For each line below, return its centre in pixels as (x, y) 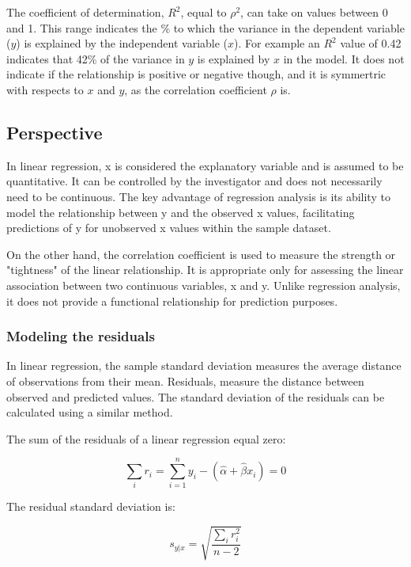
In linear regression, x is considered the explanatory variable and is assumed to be (205, 165)
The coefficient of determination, (85, 12)
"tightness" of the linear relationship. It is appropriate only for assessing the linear (205, 270)
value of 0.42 (371, 43)
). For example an (277, 43)
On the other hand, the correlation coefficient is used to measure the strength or (201, 254)
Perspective (55, 132)
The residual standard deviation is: (91, 506)
